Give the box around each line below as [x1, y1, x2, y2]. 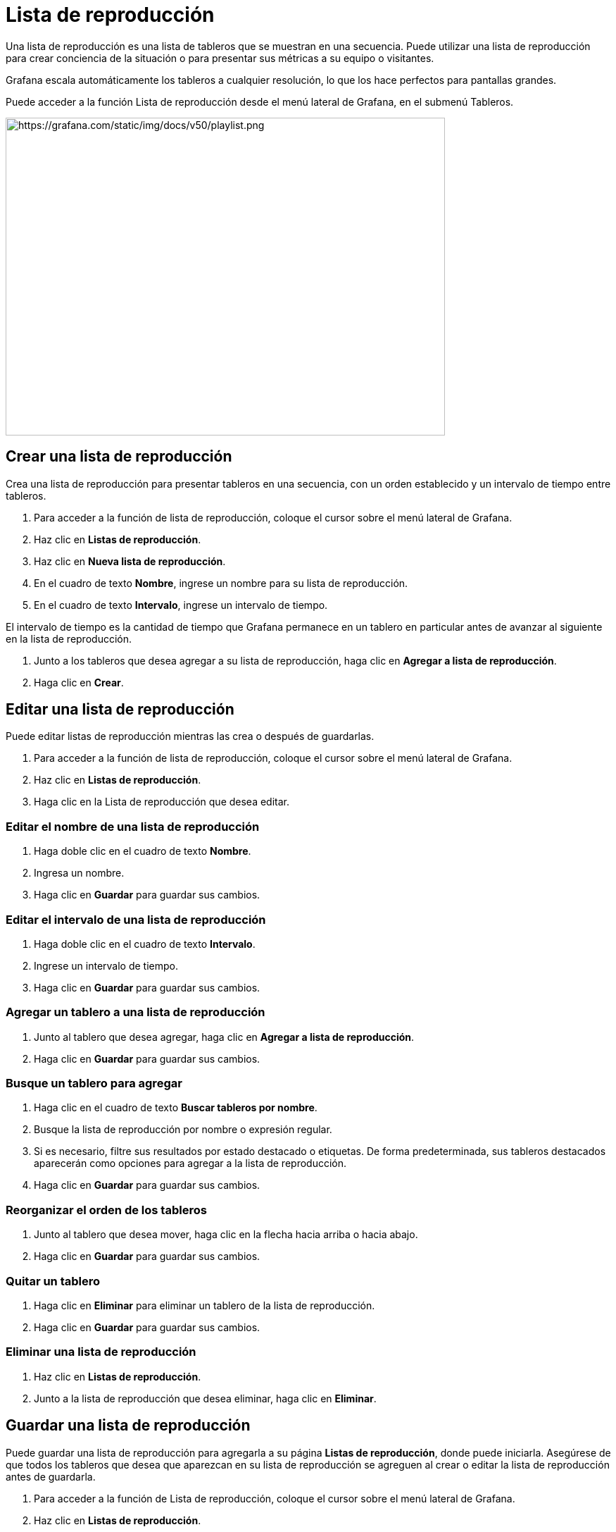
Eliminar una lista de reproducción [6, 1345, 196, 1359]
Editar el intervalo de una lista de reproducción [6, 912, 266, 927]
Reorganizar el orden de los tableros [6, 1202, 207, 1217]
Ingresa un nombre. [34, 867, 125, 879]
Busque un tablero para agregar [6, 1076, 182, 1091]
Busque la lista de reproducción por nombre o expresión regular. [34, 1123, 332, 1136]
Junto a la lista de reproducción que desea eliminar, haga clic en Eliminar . [34, 1392, 377, 1404]
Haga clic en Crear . [34, 676, 124, 688]
